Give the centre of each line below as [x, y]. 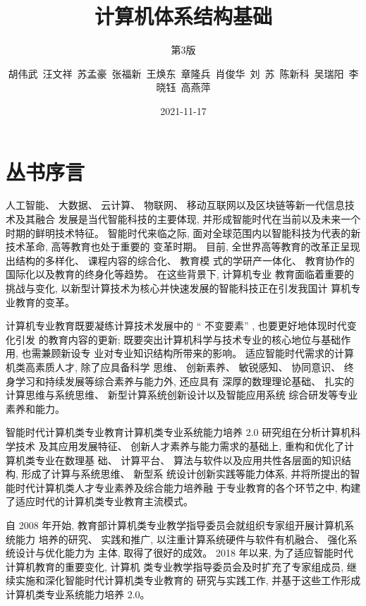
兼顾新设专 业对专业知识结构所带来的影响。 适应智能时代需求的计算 [197, 353]
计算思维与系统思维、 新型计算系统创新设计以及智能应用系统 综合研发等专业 [182, 395]
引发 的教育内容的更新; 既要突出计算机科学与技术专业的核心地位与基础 [178, 339]
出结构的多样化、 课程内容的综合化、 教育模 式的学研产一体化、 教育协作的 [180, 260]
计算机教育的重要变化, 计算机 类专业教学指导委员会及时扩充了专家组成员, [175, 566]
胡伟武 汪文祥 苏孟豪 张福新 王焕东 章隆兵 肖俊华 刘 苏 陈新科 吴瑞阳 [176, 73]
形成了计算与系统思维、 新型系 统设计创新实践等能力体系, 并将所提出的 [186, 474]
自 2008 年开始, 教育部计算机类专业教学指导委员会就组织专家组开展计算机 [175, 525]
